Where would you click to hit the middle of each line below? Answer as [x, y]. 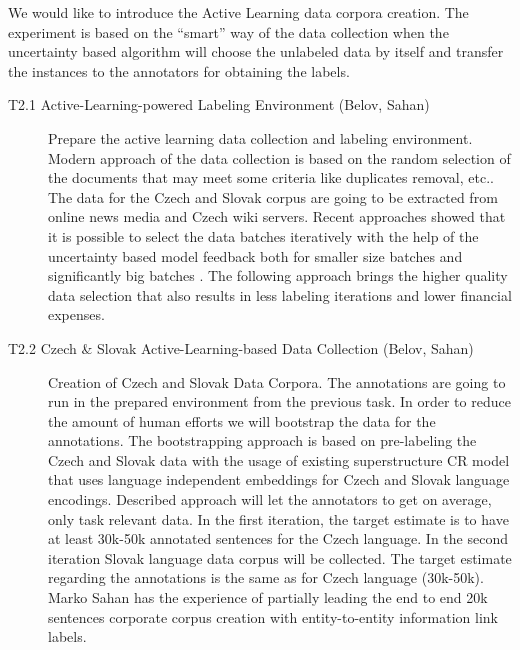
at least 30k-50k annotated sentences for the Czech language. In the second [278, 538]
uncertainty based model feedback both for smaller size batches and [255, 255]
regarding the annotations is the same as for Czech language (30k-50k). [266, 577]
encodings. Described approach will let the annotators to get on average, [270, 499]
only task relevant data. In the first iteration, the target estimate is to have [278, 518]
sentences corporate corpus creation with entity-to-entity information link [273, 616]
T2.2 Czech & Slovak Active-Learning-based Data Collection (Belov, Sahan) [241, 347]
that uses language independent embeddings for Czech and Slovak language [279, 479]
